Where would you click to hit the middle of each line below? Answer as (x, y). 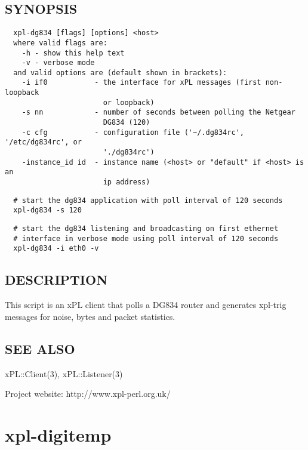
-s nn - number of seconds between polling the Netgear (158, 112)
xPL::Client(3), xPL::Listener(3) (64, 373)
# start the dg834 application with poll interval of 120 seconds (148, 200)
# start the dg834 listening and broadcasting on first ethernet (146, 229)
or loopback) (129, 102)
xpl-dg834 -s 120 (47, 210)
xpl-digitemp (58, 434)
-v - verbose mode (58, 63)
